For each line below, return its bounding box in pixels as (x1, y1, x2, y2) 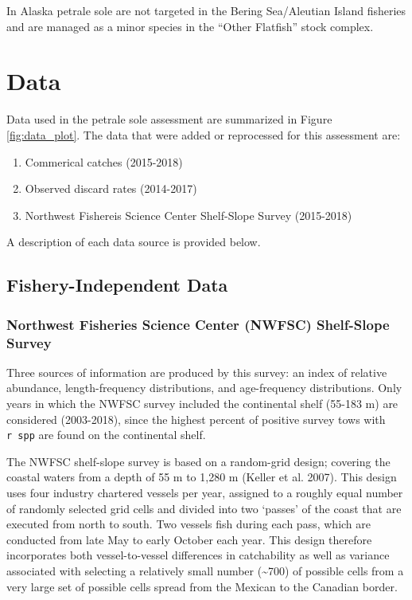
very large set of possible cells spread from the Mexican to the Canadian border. (6, 578, 398, 594)
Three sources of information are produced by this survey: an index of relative (6, 363, 387, 380)
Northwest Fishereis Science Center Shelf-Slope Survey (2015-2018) (25, 206, 352, 223)
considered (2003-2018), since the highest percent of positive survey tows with (6, 410, 386, 427)
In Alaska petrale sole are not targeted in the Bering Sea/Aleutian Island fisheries (6, 2, 406, 18)
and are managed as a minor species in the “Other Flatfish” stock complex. (6, 18, 374, 34)
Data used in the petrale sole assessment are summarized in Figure (6, 111, 332, 127)
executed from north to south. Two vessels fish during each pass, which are (6, 516, 371, 532)
